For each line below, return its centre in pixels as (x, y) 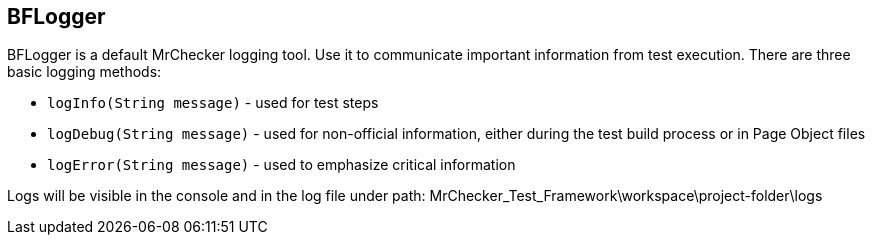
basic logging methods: (84, 72)
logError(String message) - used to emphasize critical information (281, 165)
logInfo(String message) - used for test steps (213, 103)
